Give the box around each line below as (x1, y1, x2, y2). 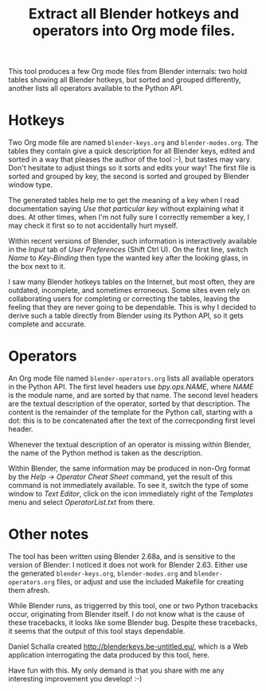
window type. (8, 180, 53, 189)
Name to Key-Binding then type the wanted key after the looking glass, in (8, 253, 248, 263)
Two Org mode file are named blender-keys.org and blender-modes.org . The (8, 138, 259, 147)
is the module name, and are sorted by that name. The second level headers (8, 391, 259, 400)
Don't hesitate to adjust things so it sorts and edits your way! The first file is (8, 163, 256, 173)
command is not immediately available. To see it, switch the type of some (8, 481, 249, 490)
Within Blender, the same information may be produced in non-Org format (8, 463, 251, 474)
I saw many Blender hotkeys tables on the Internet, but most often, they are (8, 277, 256, 287)
